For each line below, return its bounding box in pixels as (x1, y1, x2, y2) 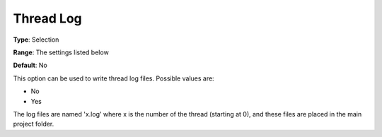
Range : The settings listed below (13, 48, 109, 56)
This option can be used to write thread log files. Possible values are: (13, 74, 215, 83)
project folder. (13, 120, 54, 129)
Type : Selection (13, 35, 59, 44)
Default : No (13, 61, 47, 70)
